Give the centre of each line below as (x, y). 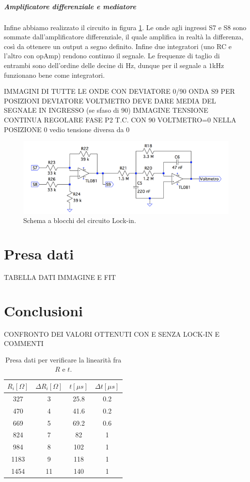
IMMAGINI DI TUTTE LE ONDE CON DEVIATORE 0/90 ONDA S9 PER (119, 91)
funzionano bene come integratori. (55, 75)
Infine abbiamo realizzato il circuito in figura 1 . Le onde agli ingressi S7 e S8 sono (125, 27)
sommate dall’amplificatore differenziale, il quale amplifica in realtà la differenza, (124, 37)
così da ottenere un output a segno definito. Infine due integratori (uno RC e (118, 46)
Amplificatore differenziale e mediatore (70, 6)
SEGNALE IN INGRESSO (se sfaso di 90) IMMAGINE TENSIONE (106, 110)
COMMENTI (24, 343)
